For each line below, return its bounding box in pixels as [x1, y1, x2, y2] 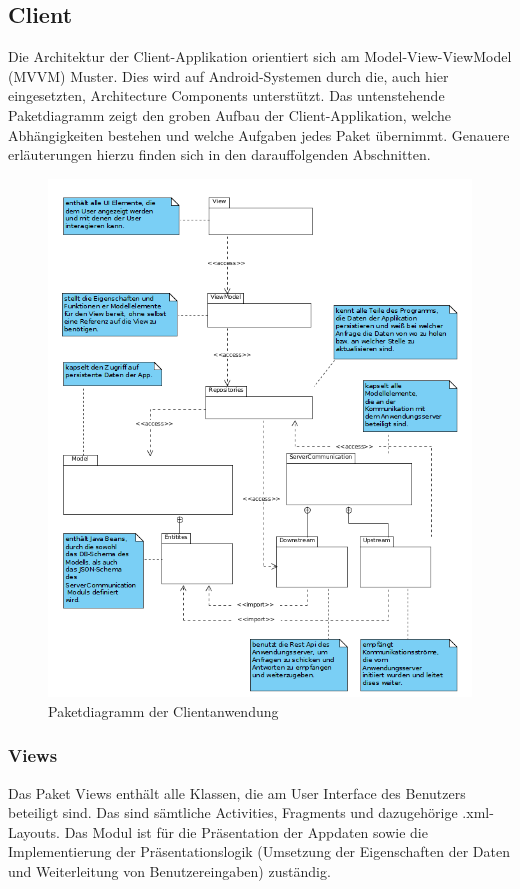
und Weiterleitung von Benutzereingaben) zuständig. [8, 860, 331, 881]
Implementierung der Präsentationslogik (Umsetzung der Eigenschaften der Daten [8, 841, 510, 862]
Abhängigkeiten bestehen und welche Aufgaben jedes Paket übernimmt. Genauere [8, 124, 510, 145]
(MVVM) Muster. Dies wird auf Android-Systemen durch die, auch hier [8, 65, 449, 86]
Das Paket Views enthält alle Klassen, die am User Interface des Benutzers [8, 782, 466, 803]
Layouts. [8, 821, 60, 842]
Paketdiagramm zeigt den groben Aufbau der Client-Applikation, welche [8, 104, 451, 125]
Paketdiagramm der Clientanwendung [48, 700, 279, 721]
